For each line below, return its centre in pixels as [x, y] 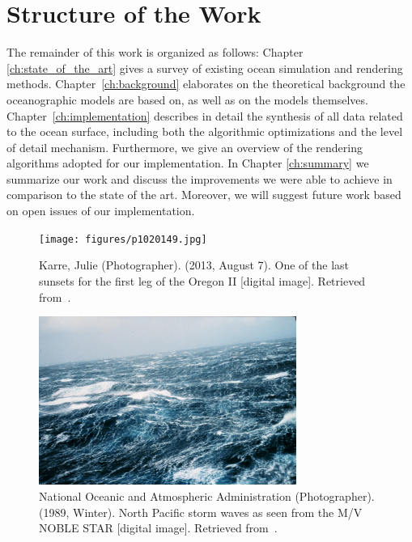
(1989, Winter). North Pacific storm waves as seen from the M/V [201, 512]
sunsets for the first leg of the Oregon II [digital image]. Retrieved [202, 280]
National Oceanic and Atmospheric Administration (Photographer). [207, 496]
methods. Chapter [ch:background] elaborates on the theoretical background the [206, 84]
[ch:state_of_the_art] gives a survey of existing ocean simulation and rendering [205, 68]
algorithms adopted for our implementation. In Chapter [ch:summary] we [188, 163]
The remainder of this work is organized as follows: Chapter [155, 52]
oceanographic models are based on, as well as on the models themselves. [187, 99]
